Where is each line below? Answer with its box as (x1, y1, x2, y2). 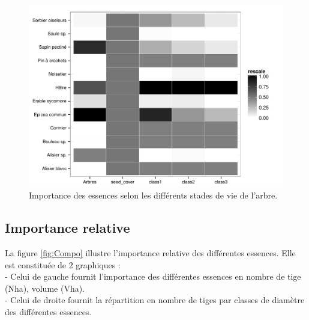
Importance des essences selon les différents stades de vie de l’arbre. (29, 189, 278, 202)
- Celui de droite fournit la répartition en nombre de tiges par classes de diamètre (5, 294, 305, 306)
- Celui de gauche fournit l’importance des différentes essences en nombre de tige (5, 270, 301, 283)
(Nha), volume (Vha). (5, 282, 85, 294)
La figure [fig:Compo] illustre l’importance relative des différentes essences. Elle (5, 247, 296, 259)
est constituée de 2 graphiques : (5, 258, 121, 271)
